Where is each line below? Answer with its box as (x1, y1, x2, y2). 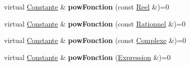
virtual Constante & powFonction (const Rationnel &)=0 (4, 18, 185, 28)
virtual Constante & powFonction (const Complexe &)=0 (4, 35, 186, 45)
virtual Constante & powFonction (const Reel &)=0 (4, 1, 169, 11)
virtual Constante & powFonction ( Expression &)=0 (4, 51, 171, 62)
